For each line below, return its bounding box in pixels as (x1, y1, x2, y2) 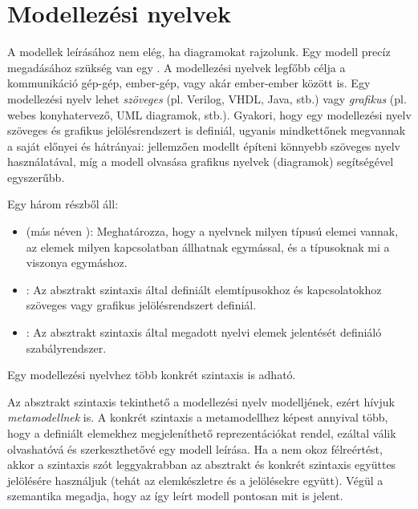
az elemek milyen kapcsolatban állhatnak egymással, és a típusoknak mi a (26, 238, 390, 255)
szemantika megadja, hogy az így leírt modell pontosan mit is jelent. (7, 487, 343, 504)
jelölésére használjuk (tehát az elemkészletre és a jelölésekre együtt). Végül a (7, 471, 384, 488)
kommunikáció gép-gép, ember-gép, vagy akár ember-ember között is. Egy (7, 75, 371, 91)
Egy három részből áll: (7, 196, 119, 212)
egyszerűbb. (7, 168, 65, 185)
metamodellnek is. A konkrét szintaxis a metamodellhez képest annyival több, (7, 409, 388, 426)
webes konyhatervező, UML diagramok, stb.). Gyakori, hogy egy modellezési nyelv (7, 106, 412, 123)
